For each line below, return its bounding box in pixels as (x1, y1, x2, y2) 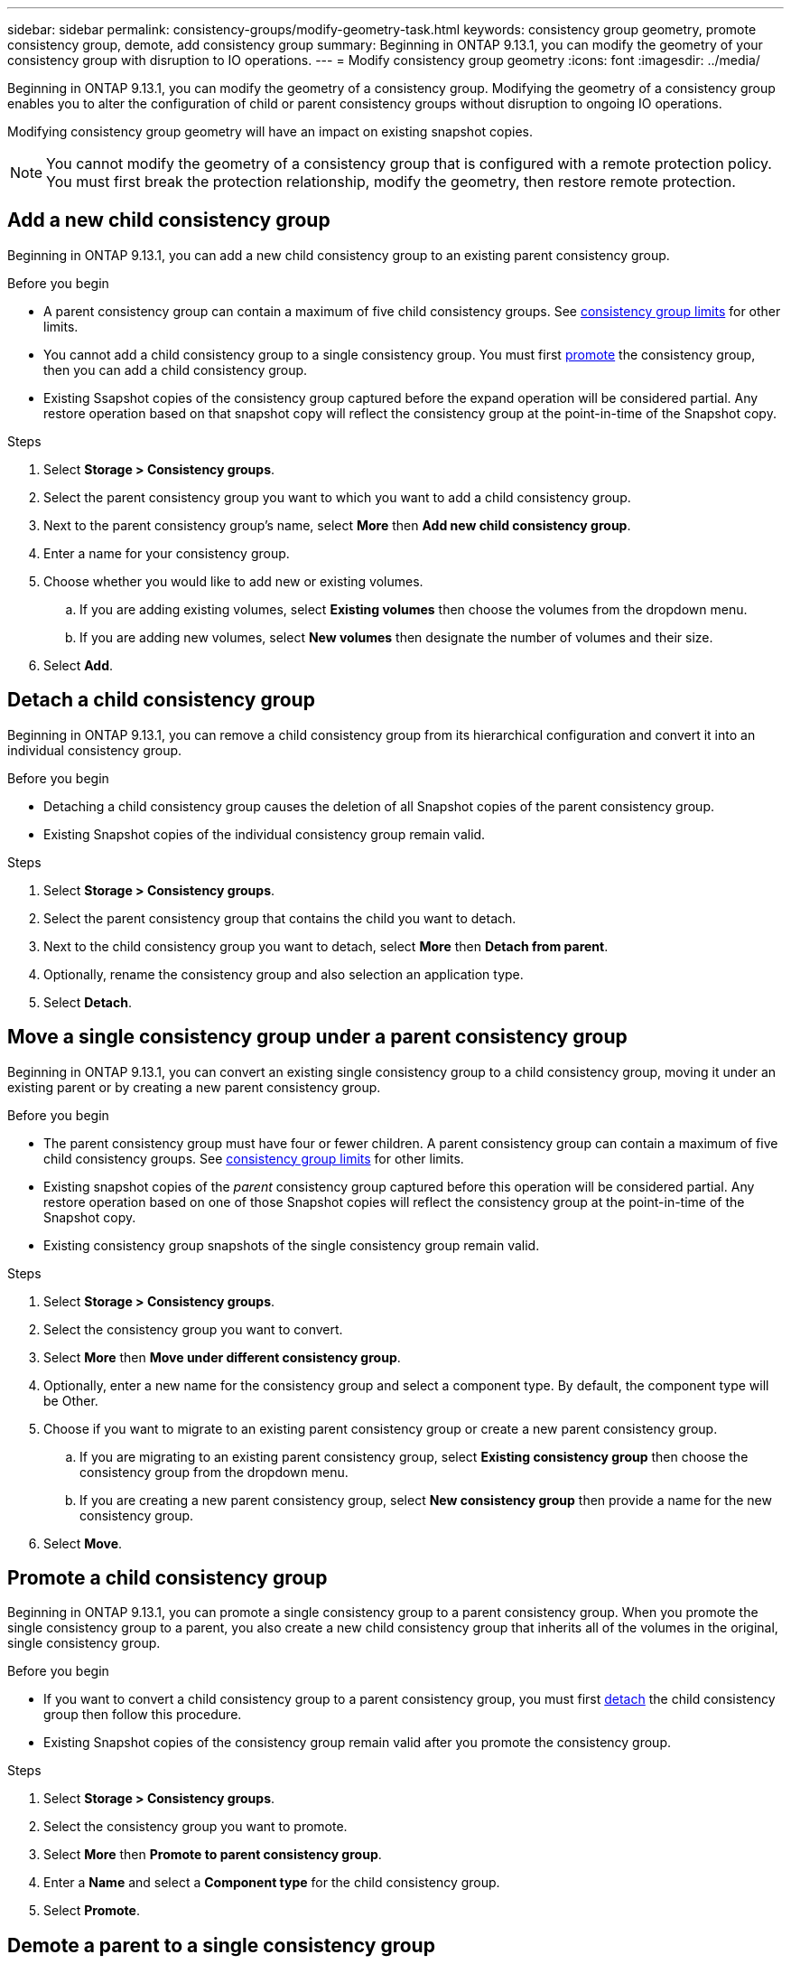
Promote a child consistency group (7, 1566, 328, 1589)
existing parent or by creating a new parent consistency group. (7, 1079, 381, 1095)
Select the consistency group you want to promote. (43, 1819, 348, 1835)
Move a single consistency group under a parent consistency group (7, 1025, 628, 1049)
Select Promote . (43, 1903, 140, 1919)
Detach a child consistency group (7, 688, 315, 712)
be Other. (43, 1392, 98, 1408)
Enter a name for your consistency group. (43, 545, 290, 561)
